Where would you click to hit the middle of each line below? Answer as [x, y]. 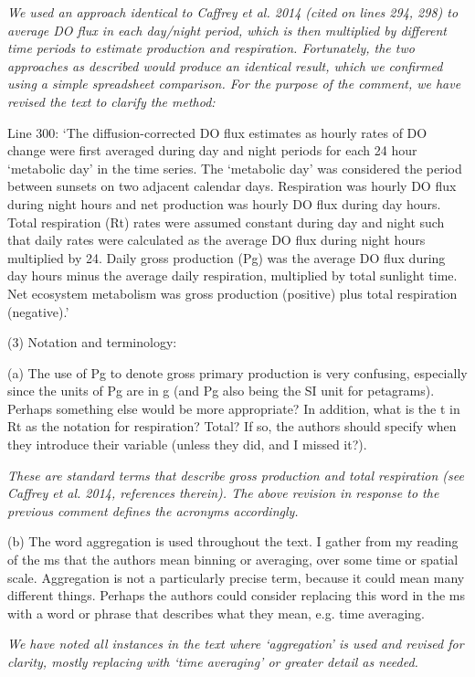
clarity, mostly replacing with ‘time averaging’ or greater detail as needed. [213, 661]
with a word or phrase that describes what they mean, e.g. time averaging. [216, 613]
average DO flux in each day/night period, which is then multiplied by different [227, 30]
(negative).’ [38, 311]
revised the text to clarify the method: [111, 101]
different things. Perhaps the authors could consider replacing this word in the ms [237, 595]
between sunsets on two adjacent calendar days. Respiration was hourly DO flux [232, 186]
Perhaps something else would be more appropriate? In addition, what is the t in [234, 408]
